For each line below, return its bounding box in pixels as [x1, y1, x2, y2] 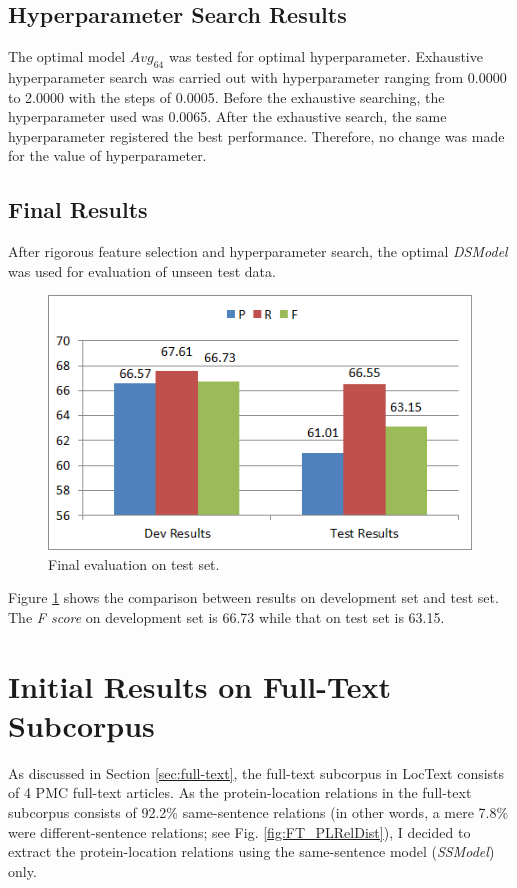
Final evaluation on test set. [48, 553, 220, 574]
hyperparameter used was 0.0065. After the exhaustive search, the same [8, 106, 447, 127]
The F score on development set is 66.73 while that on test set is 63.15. [8, 606, 445, 627]
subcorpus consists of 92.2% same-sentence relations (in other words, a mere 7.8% [8, 801, 509, 822]
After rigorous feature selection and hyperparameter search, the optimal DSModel [8, 241, 508, 262]
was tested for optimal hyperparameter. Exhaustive [168, 46, 483, 67]
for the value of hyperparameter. [8, 145, 207, 166]
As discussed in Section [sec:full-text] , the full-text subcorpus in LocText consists [8, 762, 505, 783]
